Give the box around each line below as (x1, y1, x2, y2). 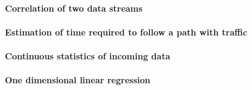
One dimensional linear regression (5, 73, 150, 86)
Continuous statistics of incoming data (5, 49, 171, 62)
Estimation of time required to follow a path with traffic (5, 25, 248, 38)
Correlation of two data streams (5, 1, 143, 14)
